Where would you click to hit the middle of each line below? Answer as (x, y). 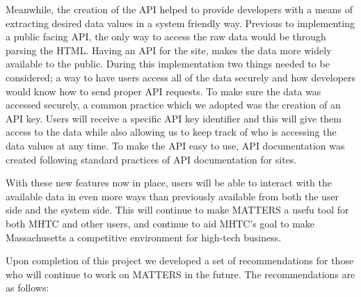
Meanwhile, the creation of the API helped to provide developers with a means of (179, 9)
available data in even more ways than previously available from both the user (173, 196)
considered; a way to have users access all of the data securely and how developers (181, 77)
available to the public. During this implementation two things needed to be (168, 64)
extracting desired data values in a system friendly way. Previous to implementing (180, 23)
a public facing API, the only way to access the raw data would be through (166, 37)
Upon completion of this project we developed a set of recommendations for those (180, 260)
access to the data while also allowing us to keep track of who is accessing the (171, 132)
